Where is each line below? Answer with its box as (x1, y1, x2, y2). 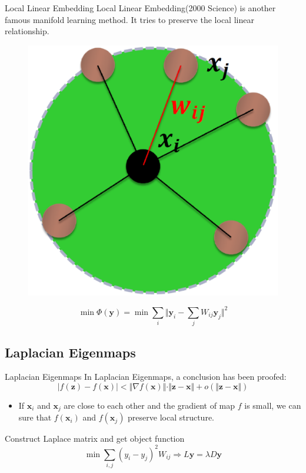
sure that (18, 411, 52, 423)
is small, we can (244, 399, 301, 411)
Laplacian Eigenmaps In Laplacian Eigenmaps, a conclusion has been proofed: (5, 370, 287, 383)
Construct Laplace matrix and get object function (5, 432, 185, 445)
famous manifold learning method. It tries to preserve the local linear (5, 13, 254, 25)
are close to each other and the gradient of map (64, 399, 235, 411)
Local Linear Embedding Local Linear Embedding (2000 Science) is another (5, 2, 276, 14)
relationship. (5, 25, 49, 37)
